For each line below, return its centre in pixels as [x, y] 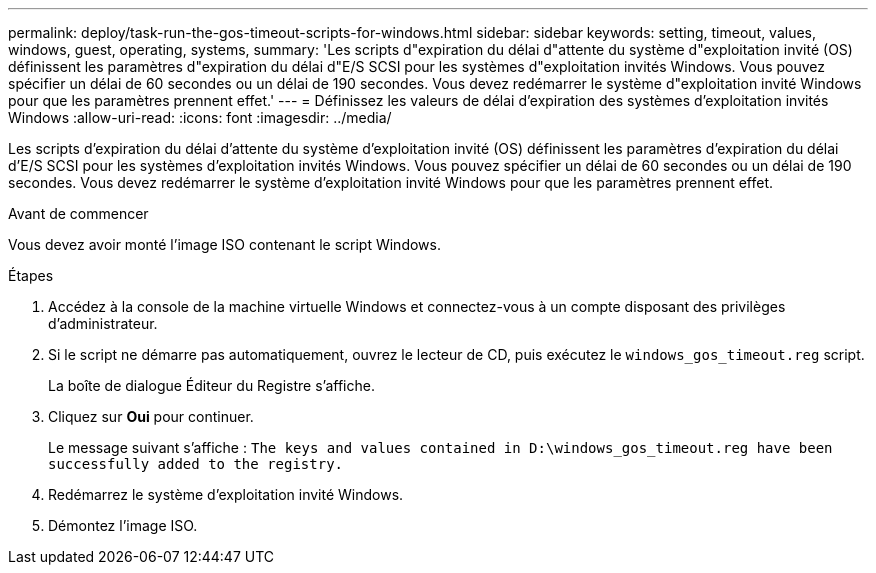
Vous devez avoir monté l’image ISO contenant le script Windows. [224, 244]
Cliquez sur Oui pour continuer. [151, 416]
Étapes [31, 275]
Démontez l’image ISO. [123, 525]
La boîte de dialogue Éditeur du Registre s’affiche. [211, 385]
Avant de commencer [78, 213]
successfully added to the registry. [196, 464]
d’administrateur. [103, 323]
